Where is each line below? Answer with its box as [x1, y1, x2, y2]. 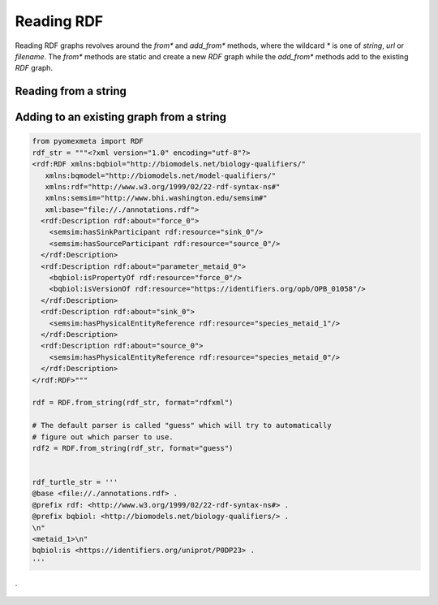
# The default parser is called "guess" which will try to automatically [32, 421, 332, 430]
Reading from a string [15, 84, 127, 98]
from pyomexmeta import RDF [32, 136, 144, 146]
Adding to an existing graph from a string [15, 110, 227, 124]
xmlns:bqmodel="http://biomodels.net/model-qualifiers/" [45, 171, 277, 180]
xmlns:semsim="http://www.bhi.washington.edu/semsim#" [45, 193, 268, 203]
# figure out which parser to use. [32, 432, 174, 442]
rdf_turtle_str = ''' [32, 478, 118, 487]
